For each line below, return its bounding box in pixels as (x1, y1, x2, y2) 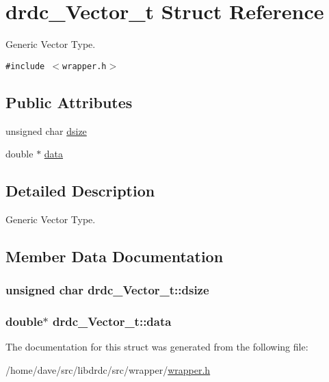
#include (5, 61, 45, 71)
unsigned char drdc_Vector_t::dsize (5, 281, 209, 298)
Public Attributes (5, 91, 133, 112)
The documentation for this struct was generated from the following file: (5, 340, 308, 354)
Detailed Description (5, 180, 155, 201)
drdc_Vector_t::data (53, 313, 172, 330)
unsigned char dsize (5, 123, 87, 138)
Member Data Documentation (5, 245, 224, 266)
